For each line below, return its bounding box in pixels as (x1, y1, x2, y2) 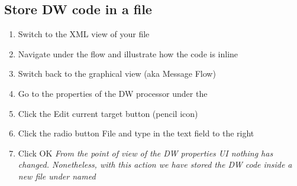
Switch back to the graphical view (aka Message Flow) (18, 67, 216, 80)
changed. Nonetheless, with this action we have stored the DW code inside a (18, 158, 292, 171)
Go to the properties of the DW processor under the (18, 87, 208, 99)
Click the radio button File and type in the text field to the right (18, 127, 254, 139)
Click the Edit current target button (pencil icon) (18, 107, 198, 119)
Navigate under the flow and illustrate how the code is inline (18, 47, 238, 60)
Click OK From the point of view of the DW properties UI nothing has (18, 146, 273, 159)
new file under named (18, 169, 96, 182)
